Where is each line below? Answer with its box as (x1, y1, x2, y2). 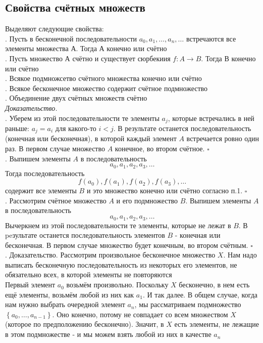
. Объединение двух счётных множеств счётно (5, 93, 147, 103)
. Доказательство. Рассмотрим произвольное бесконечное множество (5, 249, 216, 260)
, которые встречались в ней (168, 112, 254, 123)
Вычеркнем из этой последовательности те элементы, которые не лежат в (5, 220, 231, 230)
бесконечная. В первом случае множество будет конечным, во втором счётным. (5, 239, 248, 250)
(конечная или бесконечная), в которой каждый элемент (5, 133, 177, 144)
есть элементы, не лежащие (174, 319, 259, 329)
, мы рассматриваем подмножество (134, 299, 241, 310)
